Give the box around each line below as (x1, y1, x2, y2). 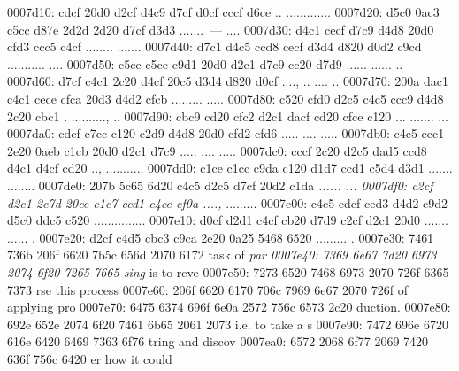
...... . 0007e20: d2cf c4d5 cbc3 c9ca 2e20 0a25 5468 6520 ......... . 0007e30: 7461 (7, 228, 434, 246)
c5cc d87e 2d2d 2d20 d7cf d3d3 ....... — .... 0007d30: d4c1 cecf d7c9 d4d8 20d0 (7, 19, 434, 38)
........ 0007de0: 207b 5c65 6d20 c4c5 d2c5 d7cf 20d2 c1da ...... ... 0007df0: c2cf (7, 175, 433, 194)
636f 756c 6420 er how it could (7, 349, 172, 367)
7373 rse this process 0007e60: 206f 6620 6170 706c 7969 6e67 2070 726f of (7, 280, 408, 298)
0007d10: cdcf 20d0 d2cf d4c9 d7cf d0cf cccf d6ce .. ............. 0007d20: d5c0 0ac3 (7, 3, 440, 20)
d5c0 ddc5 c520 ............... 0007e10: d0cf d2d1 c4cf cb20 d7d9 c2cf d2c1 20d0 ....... (7, 211, 448, 229)
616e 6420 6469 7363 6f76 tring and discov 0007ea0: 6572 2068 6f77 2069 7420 (7, 332, 429, 351)
